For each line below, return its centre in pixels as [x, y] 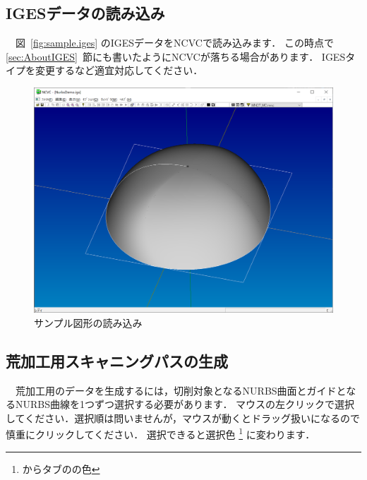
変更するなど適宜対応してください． [119, 70]
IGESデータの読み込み [85, 13]
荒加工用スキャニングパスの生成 [117, 360]
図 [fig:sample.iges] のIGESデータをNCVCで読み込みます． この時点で [174, 43]
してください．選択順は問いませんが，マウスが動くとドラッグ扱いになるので [183, 418]
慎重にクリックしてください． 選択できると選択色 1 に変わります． [161, 433]
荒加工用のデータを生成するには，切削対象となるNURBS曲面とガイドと [181, 390]
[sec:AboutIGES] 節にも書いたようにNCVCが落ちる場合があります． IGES [176, 56]
